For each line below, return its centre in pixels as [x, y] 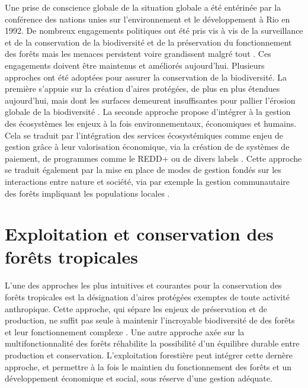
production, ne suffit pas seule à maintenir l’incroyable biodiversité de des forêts [150, 320]
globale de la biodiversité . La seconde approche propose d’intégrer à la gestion [148, 112]
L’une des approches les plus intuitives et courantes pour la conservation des [143, 285]
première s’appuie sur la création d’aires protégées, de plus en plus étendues [142, 89]
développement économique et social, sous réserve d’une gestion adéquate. [139, 378]
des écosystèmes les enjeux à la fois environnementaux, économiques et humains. [151, 123]
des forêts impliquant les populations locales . [87, 193]
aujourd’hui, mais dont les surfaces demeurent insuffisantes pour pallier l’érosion [150, 100]
